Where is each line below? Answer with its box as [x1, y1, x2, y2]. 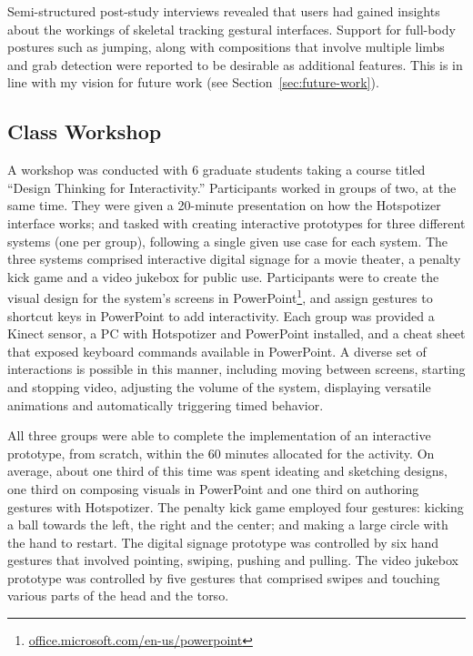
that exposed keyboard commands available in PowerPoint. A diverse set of [7, 341, 427, 360]
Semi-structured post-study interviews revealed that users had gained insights [7, 2, 440, 20]
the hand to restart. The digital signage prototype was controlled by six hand [7, 532, 439, 551]
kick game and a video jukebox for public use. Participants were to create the [7, 267, 439, 286]
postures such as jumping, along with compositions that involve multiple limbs [7, 37, 445, 56]
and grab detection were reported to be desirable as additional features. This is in [7, 55, 463, 74]
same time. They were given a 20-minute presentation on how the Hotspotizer [7, 196, 441, 215]
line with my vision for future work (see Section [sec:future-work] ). [7, 73, 379, 92]
